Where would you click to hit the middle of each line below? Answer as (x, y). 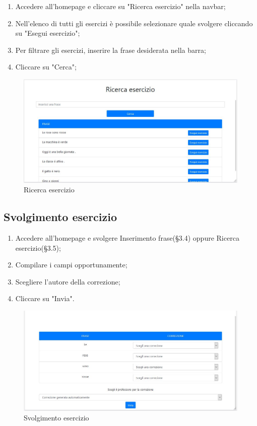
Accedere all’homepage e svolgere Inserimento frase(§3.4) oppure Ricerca (127, 238)
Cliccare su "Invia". (45, 298)
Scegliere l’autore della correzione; (68, 281)
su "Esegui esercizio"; (48, 33)
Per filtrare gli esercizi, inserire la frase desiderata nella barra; (111, 50)
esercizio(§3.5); (38, 247)
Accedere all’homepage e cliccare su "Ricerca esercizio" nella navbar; (120, 6)
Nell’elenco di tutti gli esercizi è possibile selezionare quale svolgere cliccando (134, 23)
